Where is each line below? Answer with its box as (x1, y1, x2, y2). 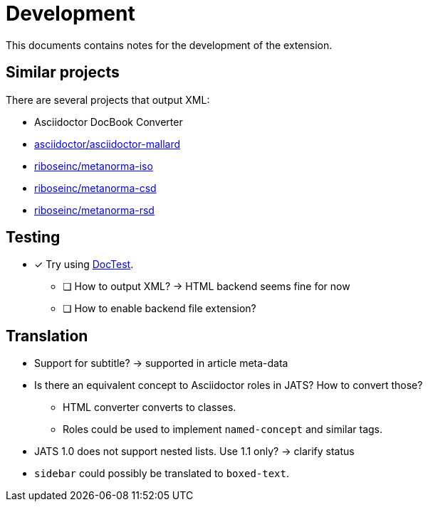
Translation (6, 326, 88, 345)
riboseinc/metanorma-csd (34, 181, 157, 194)
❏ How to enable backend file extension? (63, 302, 256, 315)
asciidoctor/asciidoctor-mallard (34, 137, 181, 150)
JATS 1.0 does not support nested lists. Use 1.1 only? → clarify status (34, 445, 355, 458)
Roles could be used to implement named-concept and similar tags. (63, 423, 383, 436)
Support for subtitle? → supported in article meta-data (34, 357, 288, 370)
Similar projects (6, 63, 120, 82)
